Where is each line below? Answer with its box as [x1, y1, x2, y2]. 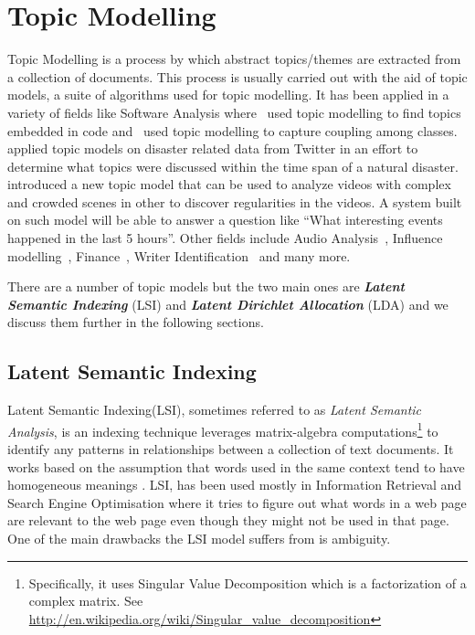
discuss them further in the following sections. [7, 312, 264, 332]
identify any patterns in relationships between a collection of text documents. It [7, 439, 454, 459]
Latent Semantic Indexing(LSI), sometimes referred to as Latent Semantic [7, 400, 422, 419]
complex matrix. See [28, 591, 143, 610]
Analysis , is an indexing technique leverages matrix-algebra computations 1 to [7, 418, 438, 440]
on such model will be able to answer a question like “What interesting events [7, 210, 443, 229]
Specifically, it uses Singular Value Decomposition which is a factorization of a [28, 573, 467, 592]
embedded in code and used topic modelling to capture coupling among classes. [7, 121, 458, 140]
